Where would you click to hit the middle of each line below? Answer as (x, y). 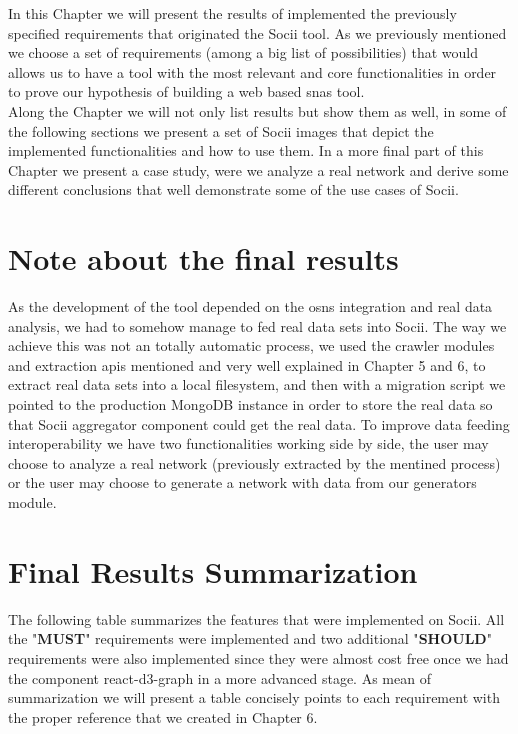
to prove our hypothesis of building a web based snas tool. (186, 91)
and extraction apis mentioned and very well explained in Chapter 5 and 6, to (247, 364)
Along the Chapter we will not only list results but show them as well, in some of (257, 110)
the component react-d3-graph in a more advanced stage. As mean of (219, 677)
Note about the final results (203, 258)
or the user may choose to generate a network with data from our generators (242, 482)
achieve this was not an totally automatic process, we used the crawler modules (251, 345)
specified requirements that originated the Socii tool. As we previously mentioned (257, 32)
